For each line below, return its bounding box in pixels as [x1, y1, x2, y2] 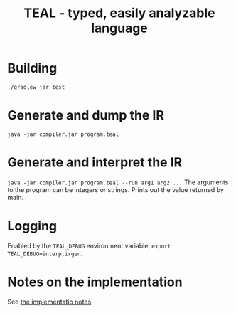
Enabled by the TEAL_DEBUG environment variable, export [7, 241, 171, 250]
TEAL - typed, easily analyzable [23, 5, 215, 21]
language [91, 20, 148, 36]
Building [7, 60, 58, 76]
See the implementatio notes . [7, 297, 94, 306]
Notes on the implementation [7, 274, 183, 290]
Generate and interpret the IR [7, 154, 183, 171]
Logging [7, 218, 58, 234]
